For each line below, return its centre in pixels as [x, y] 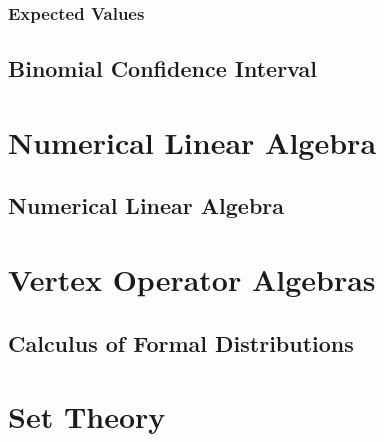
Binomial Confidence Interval [162, 68]
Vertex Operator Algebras [192, 278]
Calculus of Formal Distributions [181, 342]
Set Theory [87, 416]
